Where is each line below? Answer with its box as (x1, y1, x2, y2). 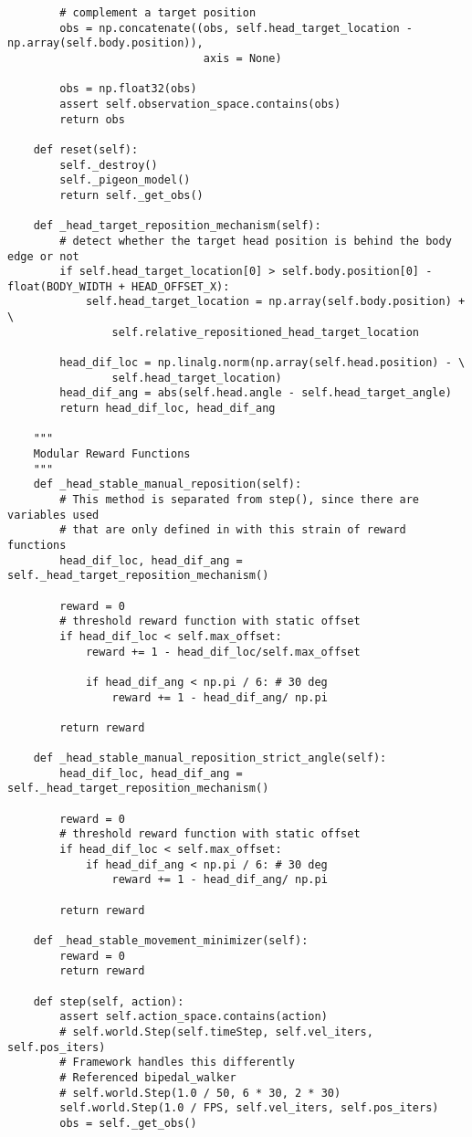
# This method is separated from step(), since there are (59, 493, 420, 506)
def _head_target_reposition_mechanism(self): (33, 219, 321, 233)
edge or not (7, 249, 79, 263)
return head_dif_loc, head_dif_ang (59, 402, 276, 416)
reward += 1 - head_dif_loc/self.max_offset (85, 645, 361, 658)
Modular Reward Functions (33, 447, 191, 461)
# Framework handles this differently (59, 1056, 295, 1069)
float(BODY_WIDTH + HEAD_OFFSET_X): (7, 279, 230, 293)
